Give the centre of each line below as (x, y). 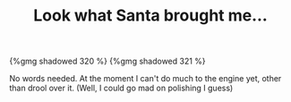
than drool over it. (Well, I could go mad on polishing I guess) (121, 88)
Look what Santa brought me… (150, 16)
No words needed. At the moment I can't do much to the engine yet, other (145, 79)
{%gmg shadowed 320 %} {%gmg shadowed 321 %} (107, 61)
